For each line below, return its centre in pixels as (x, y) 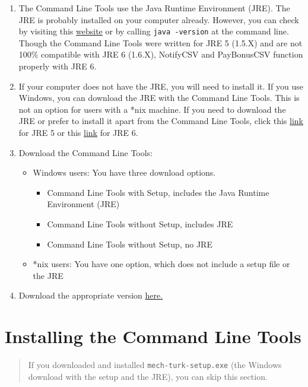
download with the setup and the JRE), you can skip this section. (148, 376)
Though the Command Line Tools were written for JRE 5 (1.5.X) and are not (161, 42)
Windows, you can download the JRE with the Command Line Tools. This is (159, 98)
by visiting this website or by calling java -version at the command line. (154, 31)
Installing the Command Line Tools (153, 336)
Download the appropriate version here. (91, 295)
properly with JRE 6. (58, 66)
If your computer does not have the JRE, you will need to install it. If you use (161, 86)
